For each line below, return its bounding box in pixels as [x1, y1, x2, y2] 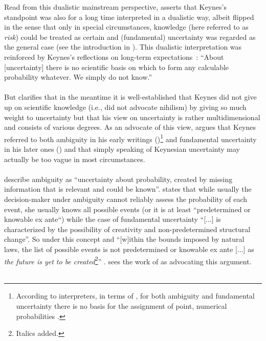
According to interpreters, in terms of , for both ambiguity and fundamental [16, 290, 255, 301]
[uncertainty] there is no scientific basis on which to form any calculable [4, 61, 229, 72]
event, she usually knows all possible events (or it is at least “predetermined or [4, 203, 251, 214]
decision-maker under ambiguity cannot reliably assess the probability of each [4, 193, 247, 204]
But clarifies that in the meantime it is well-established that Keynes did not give [4, 92, 257, 102]
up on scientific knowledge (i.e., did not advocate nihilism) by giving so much [4, 101, 247, 112]
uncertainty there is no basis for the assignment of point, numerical [16, 300, 227, 311]
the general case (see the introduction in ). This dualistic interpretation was [4, 41, 242, 52]
